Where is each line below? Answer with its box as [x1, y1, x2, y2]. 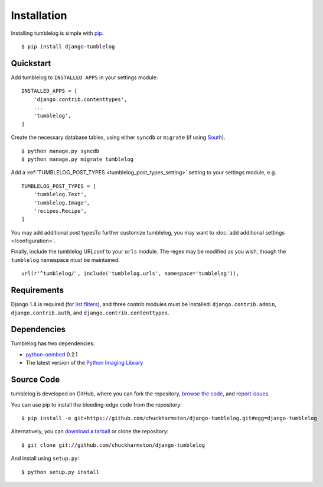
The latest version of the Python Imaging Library [25, 359, 143, 366]
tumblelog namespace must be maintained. [11, 256, 120, 263]
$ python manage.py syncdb [21, 148, 100, 154]
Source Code [11, 375, 60, 385]
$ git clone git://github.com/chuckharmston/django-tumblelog [21, 441, 205, 449]
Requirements [11, 285, 64, 296]
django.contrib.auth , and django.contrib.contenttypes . [11, 309, 169, 316]
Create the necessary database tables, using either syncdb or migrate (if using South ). [11, 134, 226, 141]
